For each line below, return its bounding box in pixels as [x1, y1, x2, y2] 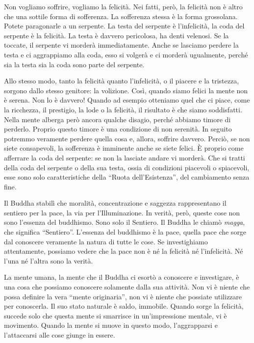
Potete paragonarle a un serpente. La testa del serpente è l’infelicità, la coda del [4, 21, 245, 31]
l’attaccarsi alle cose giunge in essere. [4, 330, 115, 340]
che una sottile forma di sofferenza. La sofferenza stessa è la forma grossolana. [4, 11, 238, 21]
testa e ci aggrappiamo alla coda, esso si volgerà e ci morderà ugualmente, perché [4, 49, 248, 59]
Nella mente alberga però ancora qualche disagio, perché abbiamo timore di [4, 114, 231, 124]
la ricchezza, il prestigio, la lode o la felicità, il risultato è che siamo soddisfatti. [4, 104, 242, 114]
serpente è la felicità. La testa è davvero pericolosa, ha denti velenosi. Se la [4, 30, 229, 40]
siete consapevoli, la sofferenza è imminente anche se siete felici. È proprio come [4, 143, 244, 153]
